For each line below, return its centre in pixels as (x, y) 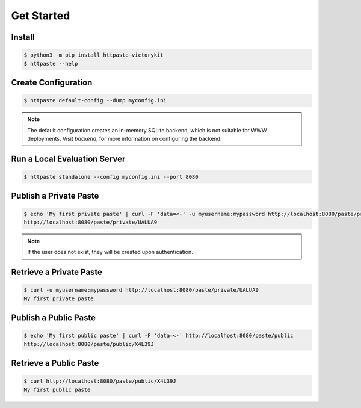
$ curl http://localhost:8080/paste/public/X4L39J (100, 381)
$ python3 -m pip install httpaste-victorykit (94, 55)
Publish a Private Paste (55, 196)
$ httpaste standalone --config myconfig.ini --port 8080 (111, 177)
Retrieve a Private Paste (57, 272)
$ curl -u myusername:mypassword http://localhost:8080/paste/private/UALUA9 (141, 290)
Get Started (41, 16)
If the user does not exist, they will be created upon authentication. (110, 252)
